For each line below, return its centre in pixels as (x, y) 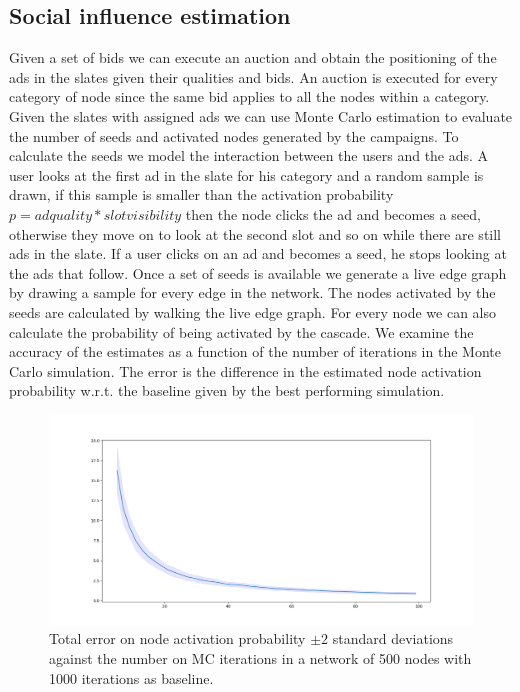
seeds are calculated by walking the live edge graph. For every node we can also (253, 311)
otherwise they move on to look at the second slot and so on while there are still (255, 233)
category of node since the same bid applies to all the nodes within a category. (249, 96)
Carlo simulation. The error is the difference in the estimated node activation (245, 370)
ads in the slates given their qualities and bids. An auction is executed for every (253, 76)
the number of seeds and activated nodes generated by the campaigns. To (234, 135)
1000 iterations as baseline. (131, 677)
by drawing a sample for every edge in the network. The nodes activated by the (252, 292)
